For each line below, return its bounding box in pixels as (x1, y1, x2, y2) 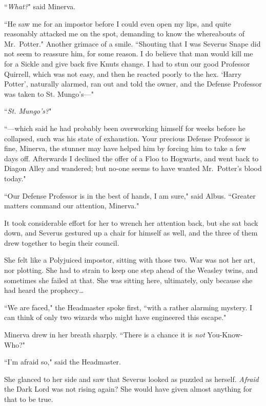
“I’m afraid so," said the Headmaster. (4, 356, 121, 367)
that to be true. (4, 394, 53, 404)
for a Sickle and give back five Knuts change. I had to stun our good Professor (4, 58, 250, 69)
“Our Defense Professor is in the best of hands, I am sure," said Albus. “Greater (4, 190, 256, 201)
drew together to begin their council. (4, 237, 119, 248)
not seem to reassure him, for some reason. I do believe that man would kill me (4, 48, 253, 59)
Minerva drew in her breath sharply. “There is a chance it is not (4, 329, 205, 340)
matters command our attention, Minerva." (4, 200, 139, 211)
